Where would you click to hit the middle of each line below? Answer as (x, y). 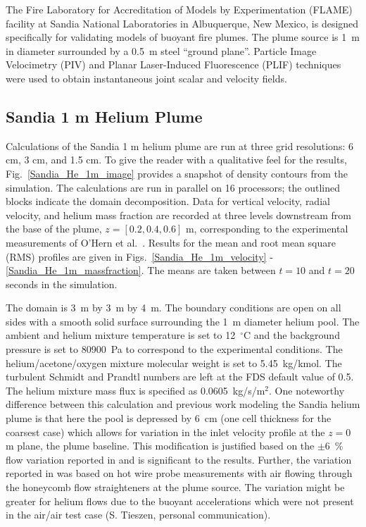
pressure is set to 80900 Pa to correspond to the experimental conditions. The (174, 349)
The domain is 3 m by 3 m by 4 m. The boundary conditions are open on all (173, 308)
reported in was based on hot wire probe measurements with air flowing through (179, 473)
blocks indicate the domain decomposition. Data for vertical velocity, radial (168, 201)
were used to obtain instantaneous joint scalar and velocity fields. (146, 78)
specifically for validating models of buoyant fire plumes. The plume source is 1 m (183, 37)
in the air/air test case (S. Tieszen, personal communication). (138, 515)
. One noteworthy (307, 390)
